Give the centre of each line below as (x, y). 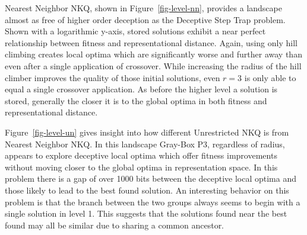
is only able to (270, 77)
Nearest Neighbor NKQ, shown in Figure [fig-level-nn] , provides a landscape (143, 8)
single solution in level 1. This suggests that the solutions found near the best (146, 213)
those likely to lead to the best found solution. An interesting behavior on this (147, 190)
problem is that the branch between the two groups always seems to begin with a (153, 202)
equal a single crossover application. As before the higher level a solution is (141, 89)
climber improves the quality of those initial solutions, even (113, 77)
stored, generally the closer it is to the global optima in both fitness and (136, 100)
